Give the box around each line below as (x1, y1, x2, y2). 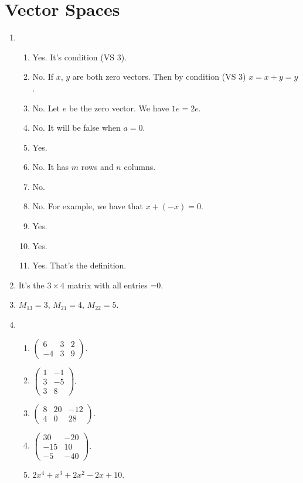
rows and (81, 161, 114, 173)
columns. (124, 161, 156, 173)
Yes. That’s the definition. (32, 259, 127, 271)
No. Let (32, 101, 60, 114)
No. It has (32, 161, 69, 173)
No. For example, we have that (32, 200, 144, 212)
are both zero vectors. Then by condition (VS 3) (72, 70, 246, 83)
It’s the (18, 278, 45, 291)
